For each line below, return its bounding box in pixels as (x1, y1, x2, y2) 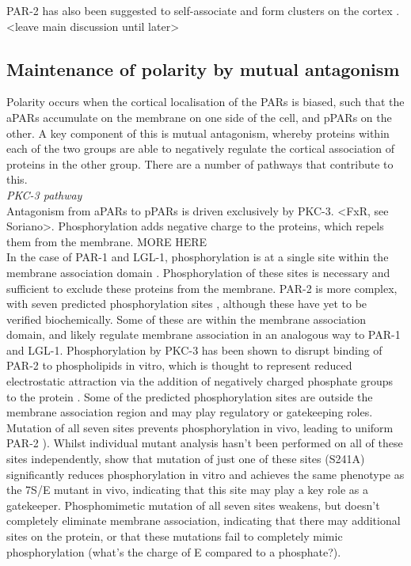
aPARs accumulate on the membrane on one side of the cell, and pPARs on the (6, 108, 392, 125)
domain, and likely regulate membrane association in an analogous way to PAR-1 (6, 326, 401, 343)
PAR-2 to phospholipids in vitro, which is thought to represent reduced (6, 357, 352, 374)
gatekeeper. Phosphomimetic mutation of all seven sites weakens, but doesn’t (6, 496, 380, 513)
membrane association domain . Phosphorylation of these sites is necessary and (6, 264, 390, 280)
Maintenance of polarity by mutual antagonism (6, 56, 400, 81)
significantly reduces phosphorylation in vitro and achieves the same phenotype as (6, 465, 405, 482)
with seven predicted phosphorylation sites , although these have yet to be (6, 295, 367, 312)
